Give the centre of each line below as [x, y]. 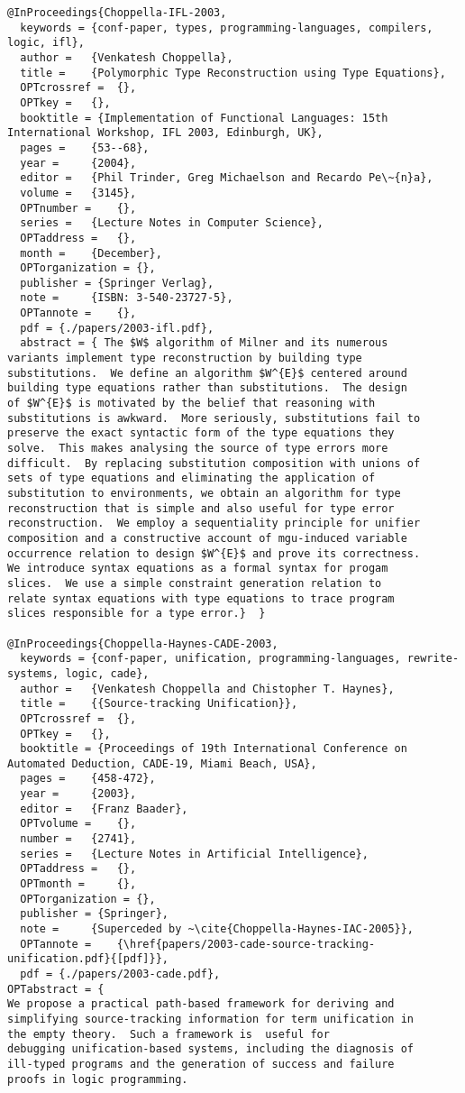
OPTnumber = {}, [78, 208]
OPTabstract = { [56, 989]
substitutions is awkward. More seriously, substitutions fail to [214, 418]
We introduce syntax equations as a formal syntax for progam [198, 569]
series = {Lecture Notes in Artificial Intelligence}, [194, 854]
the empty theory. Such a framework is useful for [169, 1034]
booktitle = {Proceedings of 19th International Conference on [214, 749]
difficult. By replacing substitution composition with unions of [214, 463]
